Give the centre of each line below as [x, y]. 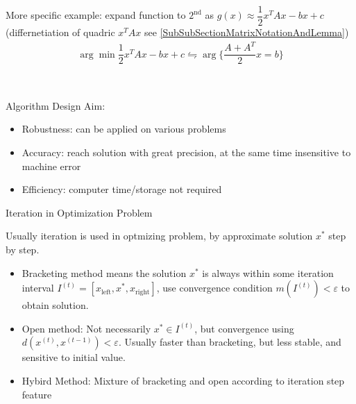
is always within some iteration [268, 272]
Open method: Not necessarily [86, 328]
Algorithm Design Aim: [56, 105]
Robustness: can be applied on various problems [124, 129]
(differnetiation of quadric [60, 32]
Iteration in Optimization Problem [79, 212]
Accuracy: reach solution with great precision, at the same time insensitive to [186, 152]
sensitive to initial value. [74, 357]
